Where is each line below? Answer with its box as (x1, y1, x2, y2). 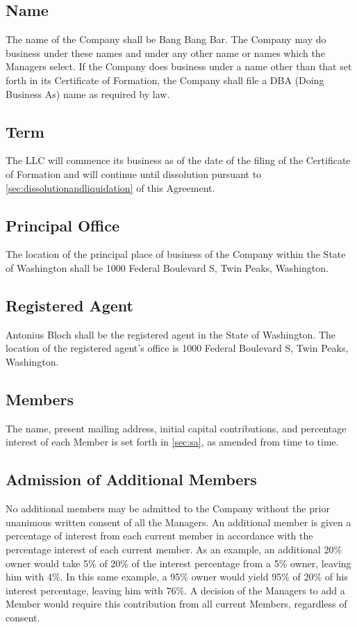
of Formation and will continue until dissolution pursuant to (6, 166, 262, 181)
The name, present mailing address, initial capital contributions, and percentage (6, 421, 347, 435)
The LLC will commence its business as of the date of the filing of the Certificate (6, 153, 351, 168)
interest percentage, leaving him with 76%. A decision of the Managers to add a (6, 583, 345, 597)
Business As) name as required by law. (6, 86, 170, 101)
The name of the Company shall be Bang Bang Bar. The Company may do (6, 32, 326, 47)
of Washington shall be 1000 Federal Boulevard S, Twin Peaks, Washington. (6, 260, 329, 275)
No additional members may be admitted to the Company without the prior (6, 501, 330, 516)
